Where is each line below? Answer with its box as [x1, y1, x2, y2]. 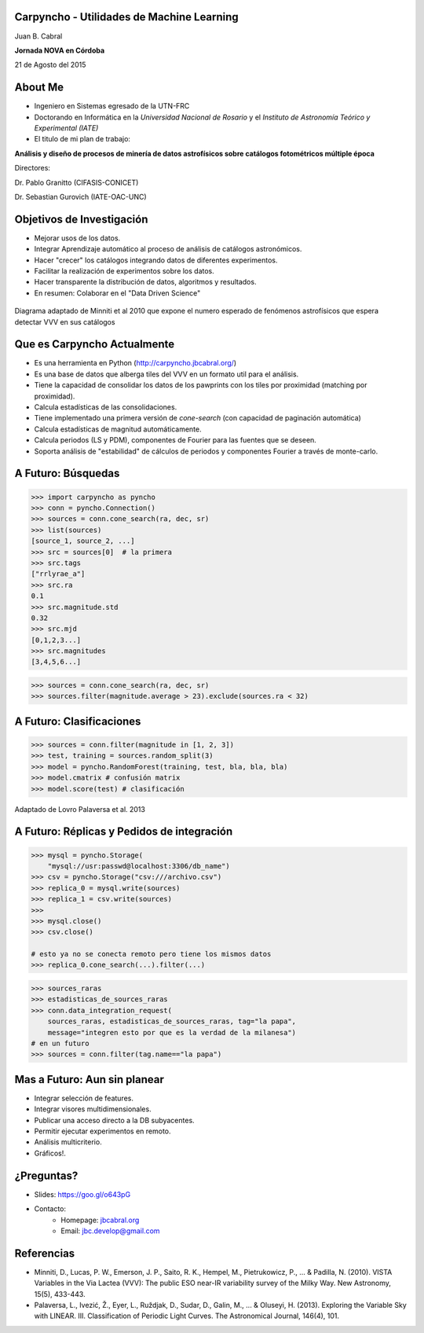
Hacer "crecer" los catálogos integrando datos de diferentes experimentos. [34, 255, 278, 265]
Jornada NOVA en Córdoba [14, 46, 105, 55]
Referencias [14, 1247, 75, 1260]
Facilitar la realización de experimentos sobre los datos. [34, 266, 215, 276]
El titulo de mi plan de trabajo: [34, 134, 131, 144]
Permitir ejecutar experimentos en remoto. [34, 1126, 172, 1136]
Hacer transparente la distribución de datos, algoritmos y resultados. [34, 277, 257, 287]
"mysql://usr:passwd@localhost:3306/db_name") [47, 861, 231, 870]
